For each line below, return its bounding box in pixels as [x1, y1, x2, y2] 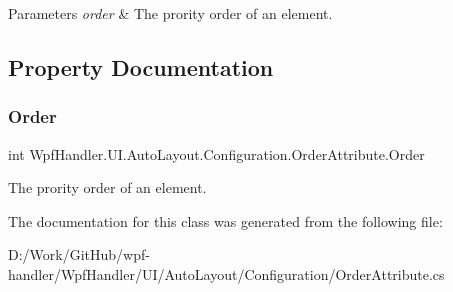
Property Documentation [8, 51, 274, 82]
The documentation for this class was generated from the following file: [8, 210, 443, 231]
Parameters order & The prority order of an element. [8, 3, 333, 23]
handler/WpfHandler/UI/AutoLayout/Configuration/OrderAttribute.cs [8, 263, 445, 284]
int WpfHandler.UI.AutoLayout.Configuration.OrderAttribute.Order [8, 143, 425, 164]
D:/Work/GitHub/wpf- [8, 244, 150, 265]
